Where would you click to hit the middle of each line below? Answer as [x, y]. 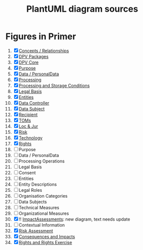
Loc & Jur [28, 126]
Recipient [28, 114]
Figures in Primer [41, 36]
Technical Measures [39, 207]
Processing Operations [42, 161]
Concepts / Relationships [44, 50]
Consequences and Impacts [47, 236]
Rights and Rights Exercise [45, 242]
